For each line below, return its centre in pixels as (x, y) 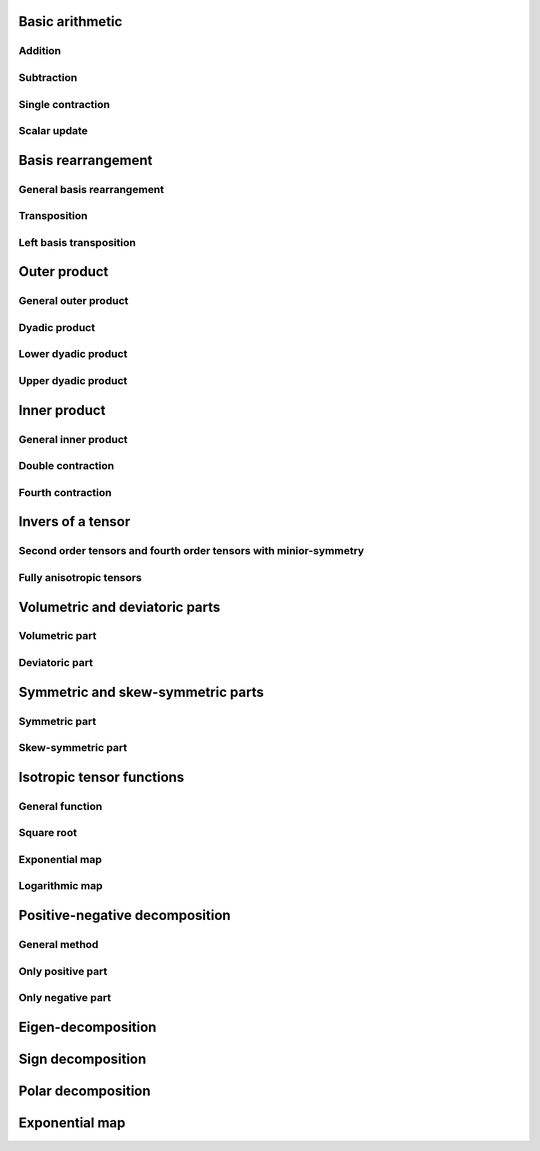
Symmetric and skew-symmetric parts (141, 691)
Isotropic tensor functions (101, 776)
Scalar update (53, 131)
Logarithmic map (61, 886)
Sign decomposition (82, 1058)
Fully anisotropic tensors (80, 577)
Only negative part (65, 998)
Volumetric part (57, 636)
